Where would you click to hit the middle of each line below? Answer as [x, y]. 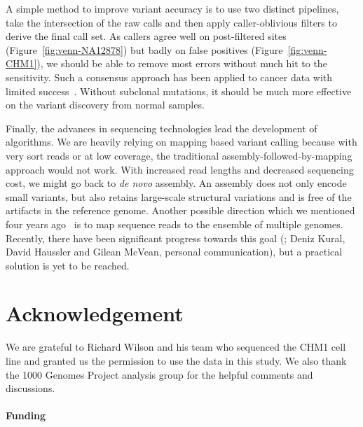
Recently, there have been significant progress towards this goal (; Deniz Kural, [176, 238]
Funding [26, 415]
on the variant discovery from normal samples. [105, 105]
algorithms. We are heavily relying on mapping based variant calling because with [181, 142]
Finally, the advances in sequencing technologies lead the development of [162, 128]
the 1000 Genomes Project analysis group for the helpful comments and [159, 374]
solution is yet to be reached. [68, 265]
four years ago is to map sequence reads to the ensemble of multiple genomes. [174, 224]
